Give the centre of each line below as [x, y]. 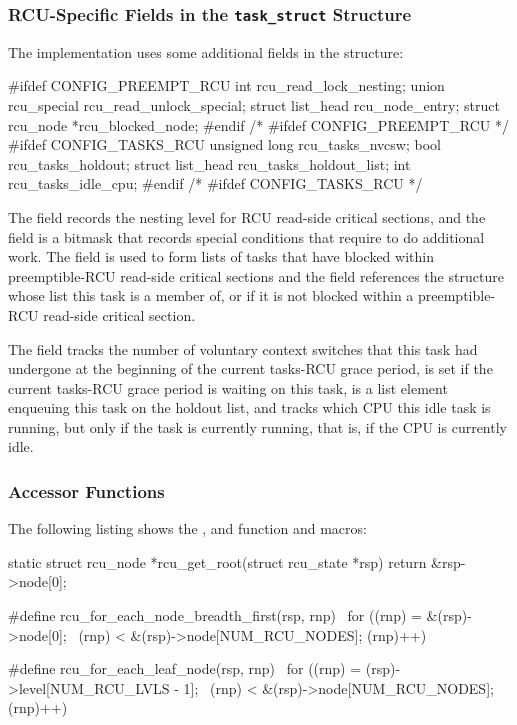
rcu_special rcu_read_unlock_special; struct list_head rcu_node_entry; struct [254, 104]
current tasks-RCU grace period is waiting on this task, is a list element [228, 387]
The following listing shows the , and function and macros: [187, 528]
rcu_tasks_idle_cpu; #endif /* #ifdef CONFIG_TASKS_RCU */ [215, 183]
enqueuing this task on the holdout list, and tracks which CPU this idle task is [249, 407]
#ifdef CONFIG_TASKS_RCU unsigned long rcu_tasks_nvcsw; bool [224, 144]
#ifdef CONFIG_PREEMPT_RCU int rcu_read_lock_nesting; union [226, 85]
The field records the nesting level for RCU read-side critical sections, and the [247, 216]
